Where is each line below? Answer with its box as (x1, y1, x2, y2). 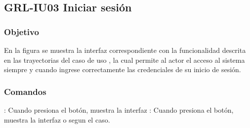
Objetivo (4, 25, 39, 38)
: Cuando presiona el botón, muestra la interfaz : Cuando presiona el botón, (4, 105, 234, 115)
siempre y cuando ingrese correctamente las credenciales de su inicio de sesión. (4, 64, 241, 75)
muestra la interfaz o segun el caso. (4, 114, 110, 125)
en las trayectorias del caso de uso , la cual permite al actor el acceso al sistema (4, 54, 245, 65)
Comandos (4, 85, 46, 97)
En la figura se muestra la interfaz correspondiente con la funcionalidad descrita (4, 45, 246, 55)
